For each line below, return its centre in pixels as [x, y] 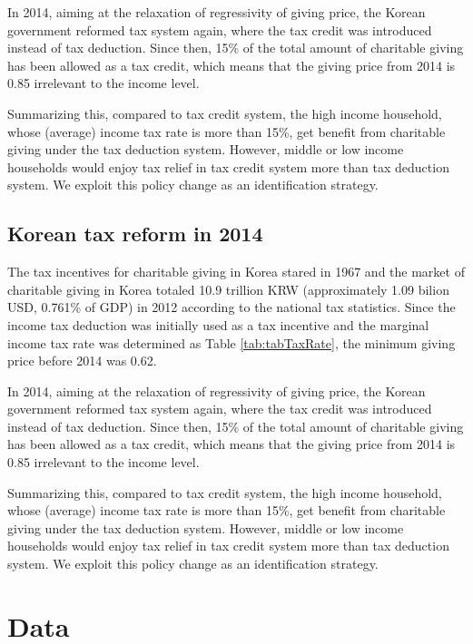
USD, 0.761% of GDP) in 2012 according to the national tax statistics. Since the [232, 307]
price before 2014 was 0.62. [82, 361]
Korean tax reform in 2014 [135, 234]
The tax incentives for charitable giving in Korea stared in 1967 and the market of [236, 272]
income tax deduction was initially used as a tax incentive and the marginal [218, 324]
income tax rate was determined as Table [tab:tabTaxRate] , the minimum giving [232, 342]
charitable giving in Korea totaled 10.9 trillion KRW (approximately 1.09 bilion [228, 289]
